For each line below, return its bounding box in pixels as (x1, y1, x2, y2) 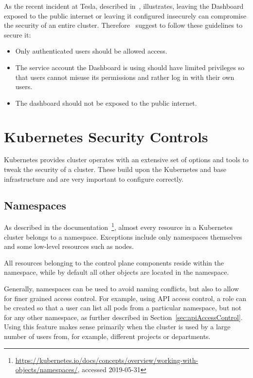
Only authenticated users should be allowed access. (15, 46, 167, 56)
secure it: (4, 29, 31, 39)
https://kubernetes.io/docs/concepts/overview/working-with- (15, 355, 199, 365)
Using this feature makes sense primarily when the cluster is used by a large (4, 321, 231, 332)
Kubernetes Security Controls (4, 126, 208, 146)
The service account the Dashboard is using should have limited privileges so (15, 62, 245, 72)
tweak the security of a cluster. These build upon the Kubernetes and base (4, 164, 227, 174)
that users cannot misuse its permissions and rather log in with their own (15, 72, 235, 82)
